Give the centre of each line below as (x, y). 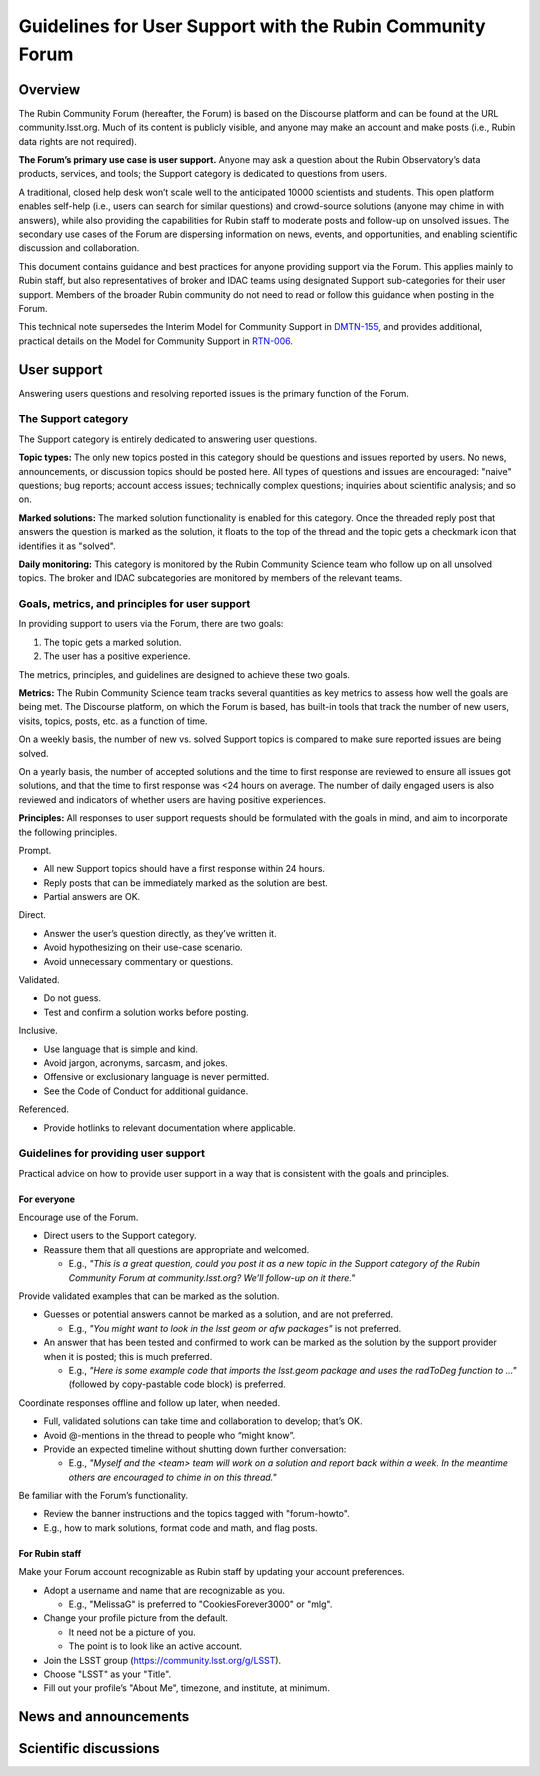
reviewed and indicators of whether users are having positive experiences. (172, 799)
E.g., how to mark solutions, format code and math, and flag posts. (181, 1527)
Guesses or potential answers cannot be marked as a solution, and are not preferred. (218, 1314)
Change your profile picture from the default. (136, 1618)
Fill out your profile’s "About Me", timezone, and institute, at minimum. (186, 1688)
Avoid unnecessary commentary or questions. (138, 961)
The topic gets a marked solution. (112, 642)
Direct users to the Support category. (120, 1236)
